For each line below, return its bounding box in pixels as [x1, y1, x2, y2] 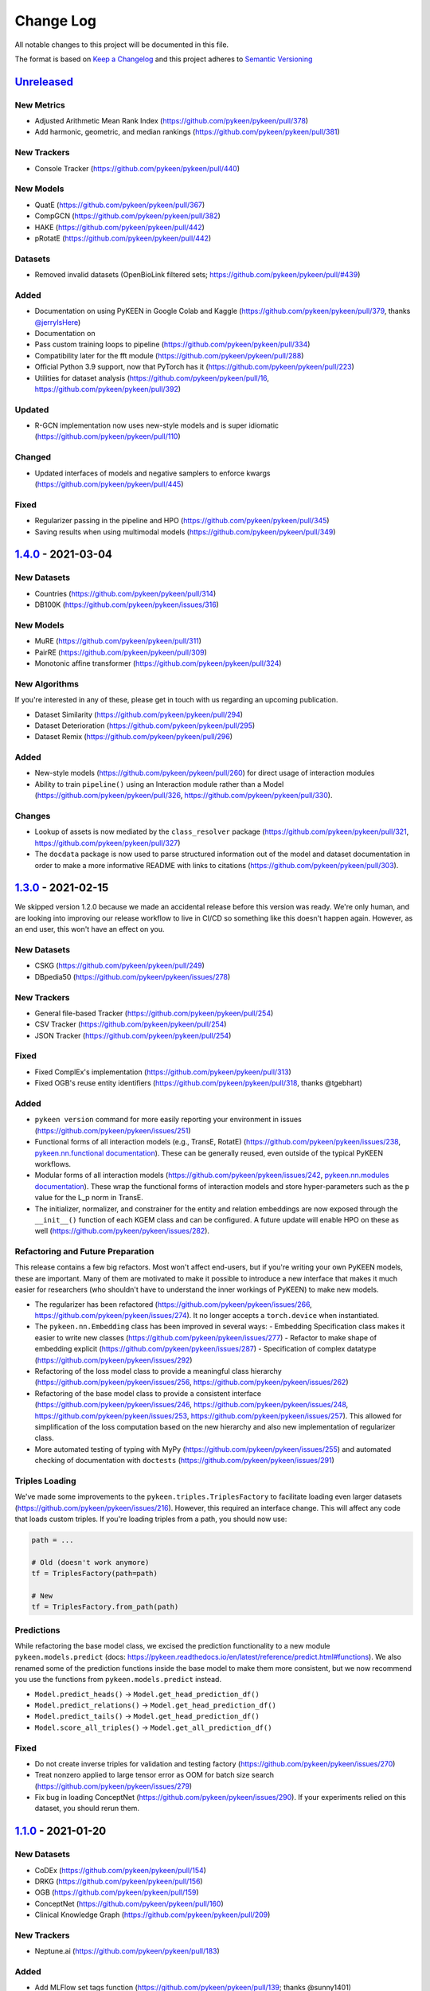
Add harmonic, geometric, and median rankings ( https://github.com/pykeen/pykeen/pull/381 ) [34, 127, 340, 137]
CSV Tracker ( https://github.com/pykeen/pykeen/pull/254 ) [34, 1019, 227, 1029]
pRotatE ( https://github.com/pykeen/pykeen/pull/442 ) [34, 233, 212, 243]
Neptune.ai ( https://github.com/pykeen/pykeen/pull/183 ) [34, 1946, 221, 1956]
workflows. [34, 1159, 72, 1168]
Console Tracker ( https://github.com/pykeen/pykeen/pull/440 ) [34, 163, 240, 173]
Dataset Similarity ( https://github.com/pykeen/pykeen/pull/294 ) [34, 710, 243, 719]
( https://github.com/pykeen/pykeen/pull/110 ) [34, 432, 181, 441]
